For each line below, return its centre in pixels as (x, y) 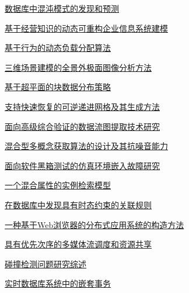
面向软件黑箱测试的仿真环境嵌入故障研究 (82, 165)
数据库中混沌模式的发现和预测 (62, 8)
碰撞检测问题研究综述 (45, 263)
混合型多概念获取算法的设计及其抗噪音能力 (86, 146)
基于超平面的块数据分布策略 (58, 87)
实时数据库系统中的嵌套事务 (58, 283)
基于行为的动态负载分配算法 (58, 48)
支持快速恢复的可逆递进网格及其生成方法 (82, 106)
